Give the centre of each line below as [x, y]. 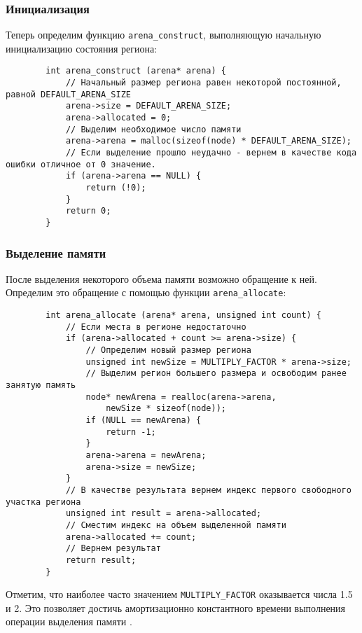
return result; [101, 560]
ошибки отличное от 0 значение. [81, 164]
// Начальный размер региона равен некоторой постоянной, [203, 83]
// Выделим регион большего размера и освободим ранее [216, 374]
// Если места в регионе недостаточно [156, 327]
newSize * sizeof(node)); [166, 409]
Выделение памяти [56, 252]
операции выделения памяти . [69, 621]
